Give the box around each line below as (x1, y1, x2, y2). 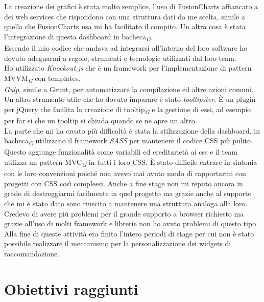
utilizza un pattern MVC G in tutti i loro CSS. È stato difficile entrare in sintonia (4, 157, 257, 168)
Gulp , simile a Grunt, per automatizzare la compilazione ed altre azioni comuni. (4, 83, 254, 94)
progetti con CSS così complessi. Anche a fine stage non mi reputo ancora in (4, 178, 243, 188)
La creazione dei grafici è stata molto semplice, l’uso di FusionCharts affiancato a (4, 1, 258, 11)
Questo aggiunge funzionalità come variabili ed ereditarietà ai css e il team (4, 146, 237, 157)
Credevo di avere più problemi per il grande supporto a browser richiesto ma (4, 208, 244, 219)
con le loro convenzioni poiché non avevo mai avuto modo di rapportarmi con (4, 168, 246, 179)
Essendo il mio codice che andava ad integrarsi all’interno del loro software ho (4, 42, 248, 53)
